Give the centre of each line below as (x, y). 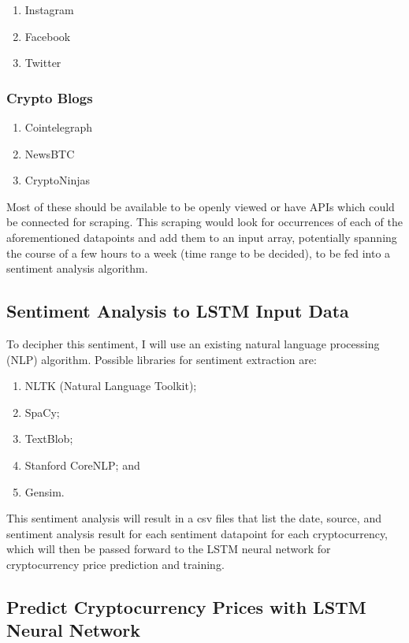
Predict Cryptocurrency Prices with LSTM (186, 606)
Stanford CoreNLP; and (82, 465)
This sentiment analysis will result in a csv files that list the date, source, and (194, 518)
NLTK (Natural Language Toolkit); (111, 386)
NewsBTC (50, 153)
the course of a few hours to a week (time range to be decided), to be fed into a (199, 253)
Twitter (43, 63)
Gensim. (45, 491)
